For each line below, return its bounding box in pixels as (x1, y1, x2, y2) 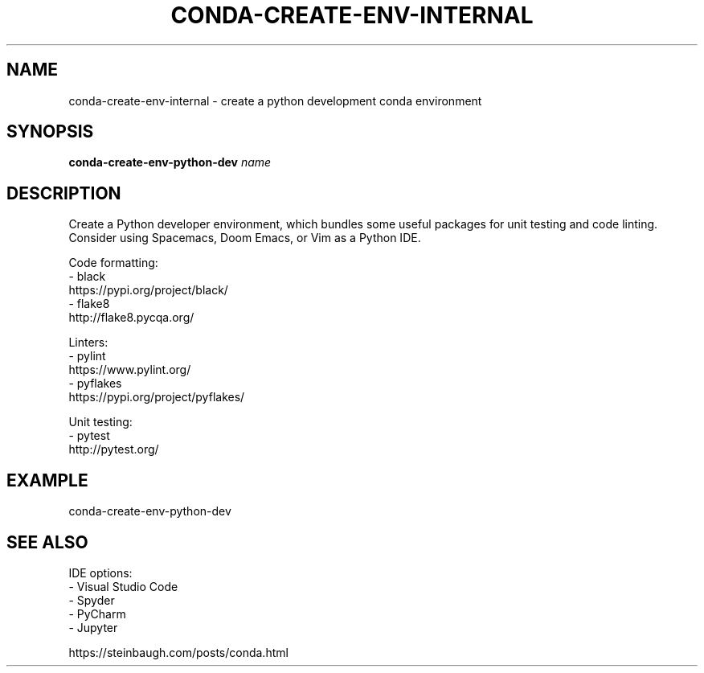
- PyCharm (68, 606, 126, 621)
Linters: (68, 335, 108, 350)
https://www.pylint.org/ (68, 363, 191, 377)
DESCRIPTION (6, 183, 121, 203)
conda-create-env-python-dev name (68, 155, 272, 170)
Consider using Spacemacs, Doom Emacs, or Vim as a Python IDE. (68, 231, 421, 245)
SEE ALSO (6, 531, 88, 552)
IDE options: (68, 565, 133, 580)
